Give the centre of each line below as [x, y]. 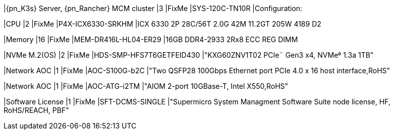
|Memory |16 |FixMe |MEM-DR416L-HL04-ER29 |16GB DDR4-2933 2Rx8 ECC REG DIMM [151, 39]
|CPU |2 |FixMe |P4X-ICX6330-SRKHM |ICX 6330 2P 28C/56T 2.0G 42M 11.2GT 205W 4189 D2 [162, 24]
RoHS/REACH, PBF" [36, 110]
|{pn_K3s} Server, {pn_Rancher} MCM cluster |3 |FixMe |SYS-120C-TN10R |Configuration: [153, 8]
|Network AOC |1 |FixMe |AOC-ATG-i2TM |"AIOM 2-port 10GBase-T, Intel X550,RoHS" [146, 86]
